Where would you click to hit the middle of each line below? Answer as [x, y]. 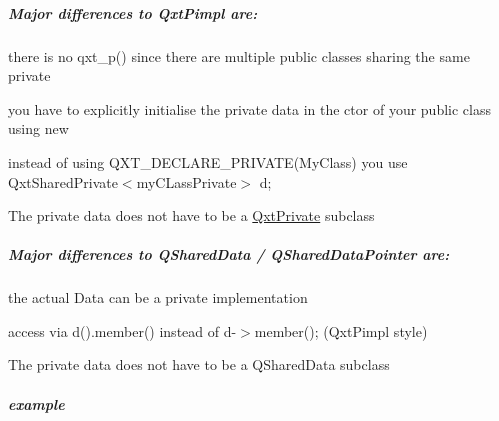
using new [38, 128]
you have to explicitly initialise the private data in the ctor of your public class [249, 108]
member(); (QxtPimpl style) [341, 330]
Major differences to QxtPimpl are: [133, 12]
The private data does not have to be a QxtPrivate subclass [191, 215]
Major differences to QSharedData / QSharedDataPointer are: [229, 254]
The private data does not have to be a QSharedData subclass [199, 364]
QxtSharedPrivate [63, 181]
